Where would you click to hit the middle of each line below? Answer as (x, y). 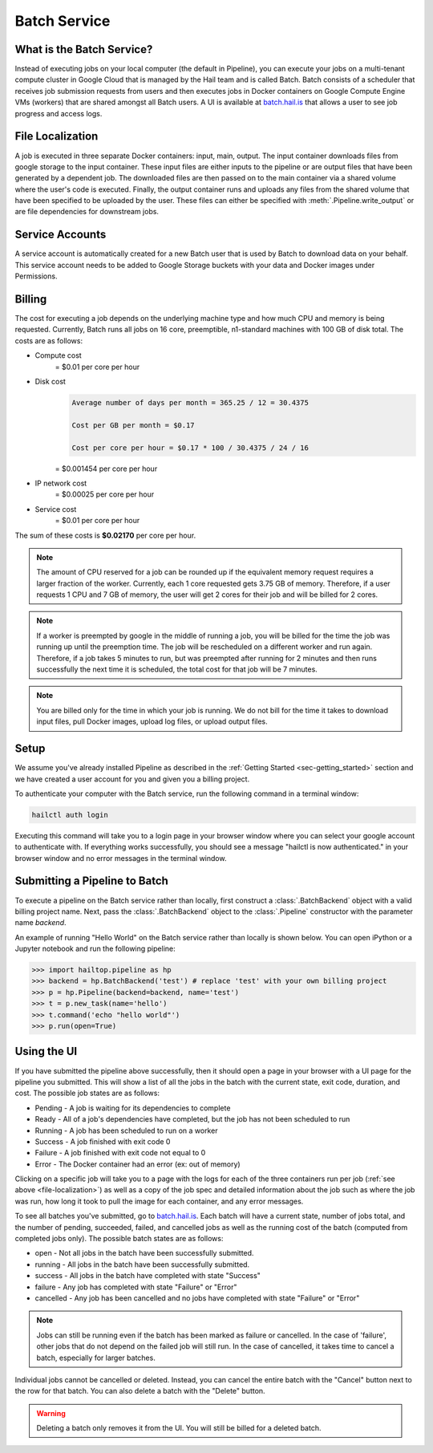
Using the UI (46, 1051)
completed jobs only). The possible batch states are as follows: (119, 1239)
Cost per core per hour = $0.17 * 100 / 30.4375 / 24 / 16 (190, 448)
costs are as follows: (49, 340)
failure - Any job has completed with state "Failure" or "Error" (136, 1287)
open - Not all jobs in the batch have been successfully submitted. (144, 1253)
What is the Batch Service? (84, 49)
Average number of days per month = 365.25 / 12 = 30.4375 (190, 403)
